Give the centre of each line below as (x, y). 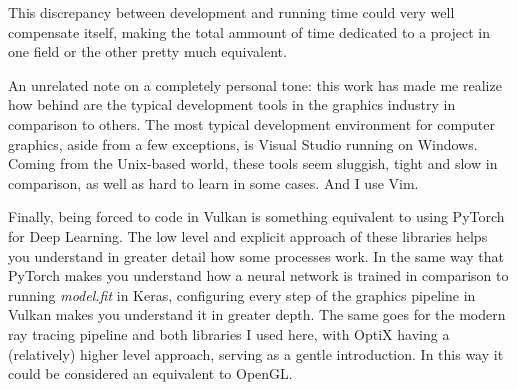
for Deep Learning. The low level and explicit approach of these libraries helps (248, 235)
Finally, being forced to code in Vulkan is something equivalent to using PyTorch (256, 216)
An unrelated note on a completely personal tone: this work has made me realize (255, 84)
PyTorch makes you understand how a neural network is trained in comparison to (258, 275)
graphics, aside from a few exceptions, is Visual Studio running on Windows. (243, 143)
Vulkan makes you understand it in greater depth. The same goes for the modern (257, 314)
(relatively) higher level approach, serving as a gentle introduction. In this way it (256, 353)
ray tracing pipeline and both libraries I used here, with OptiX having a (229, 333)
